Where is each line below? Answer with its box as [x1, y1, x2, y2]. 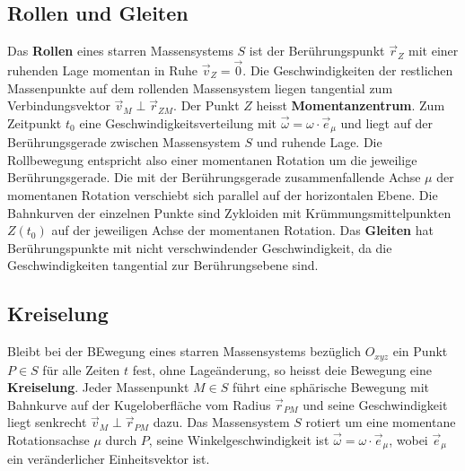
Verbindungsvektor [7, 96, 110, 115]
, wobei [389, 431, 428, 449]
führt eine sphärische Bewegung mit [232, 378, 430, 397]
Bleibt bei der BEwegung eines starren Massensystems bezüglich [7, 342, 361, 361]
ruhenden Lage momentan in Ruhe [7, 61, 197, 80]
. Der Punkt [173, 96, 240, 115]
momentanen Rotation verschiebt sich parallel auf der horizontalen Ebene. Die [7, 186, 438, 205]
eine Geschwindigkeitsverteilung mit [79, 113, 276, 132]
